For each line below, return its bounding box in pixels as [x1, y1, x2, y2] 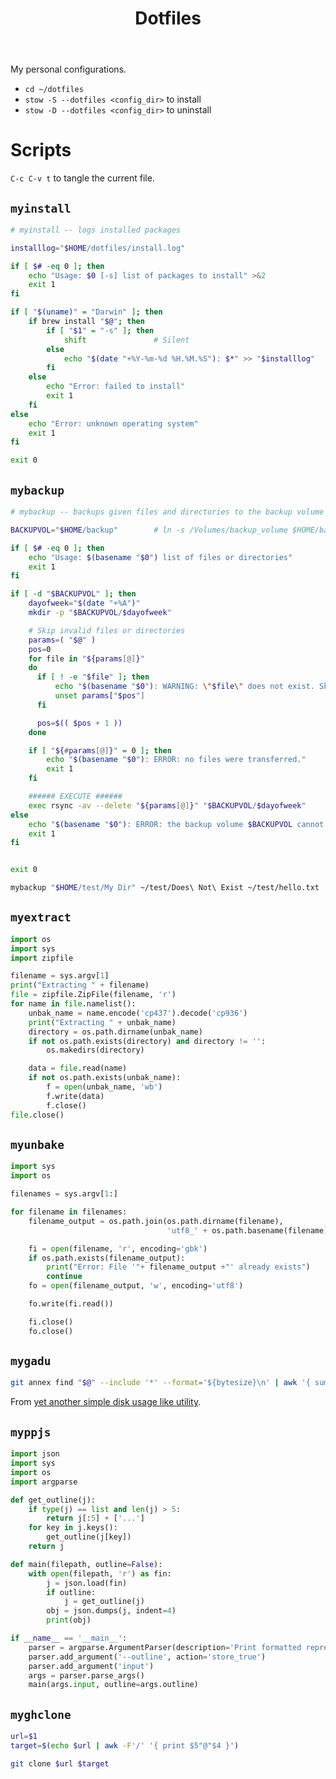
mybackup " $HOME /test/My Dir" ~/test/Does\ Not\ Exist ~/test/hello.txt [10, 883, 320, 893]
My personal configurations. [10, 63, 127, 76]
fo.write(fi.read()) [28, 1299, 114, 1309]
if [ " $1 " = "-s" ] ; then [46, 325, 155, 336]
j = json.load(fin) [46, 1578, 128, 1588]
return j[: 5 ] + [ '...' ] [46, 1513, 145, 1524]
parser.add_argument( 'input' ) [28, 1661, 155, 1671]
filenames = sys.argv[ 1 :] [10, 1189, 118, 1199]
